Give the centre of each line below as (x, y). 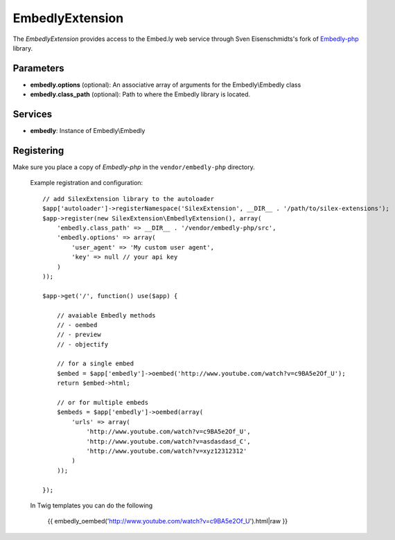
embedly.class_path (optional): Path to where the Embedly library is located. (140, 94)
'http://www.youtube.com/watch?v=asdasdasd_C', (168, 441)
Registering (38, 150)
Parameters (38, 68)
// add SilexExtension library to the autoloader (129, 199)
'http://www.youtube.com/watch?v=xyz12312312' (167, 451)
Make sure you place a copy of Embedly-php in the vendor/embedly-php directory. (134, 167)
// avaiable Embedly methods (106, 315)
